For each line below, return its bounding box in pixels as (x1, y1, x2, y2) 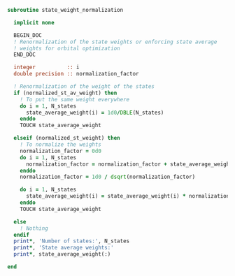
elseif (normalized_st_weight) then (13, 135, 120, 142)
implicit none (13, 19, 55, 26)
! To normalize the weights (20, 141, 101, 148)
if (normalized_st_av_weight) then (13, 89, 117, 96)
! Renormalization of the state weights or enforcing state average (13, 38, 218, 45)
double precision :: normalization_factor (13, 71, 139, 78)
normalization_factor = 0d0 (20, 147, 101, 154)
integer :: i (13, 64, 80, 71)
